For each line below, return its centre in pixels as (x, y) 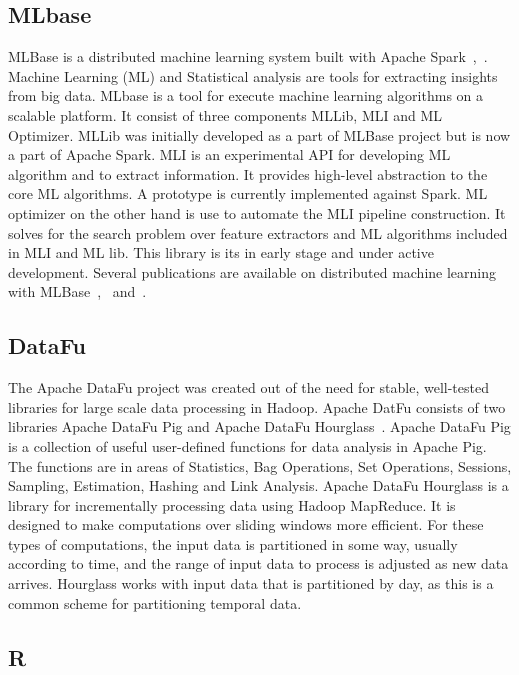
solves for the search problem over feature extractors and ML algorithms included (258, 232)
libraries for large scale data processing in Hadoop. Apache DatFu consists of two (257, 406)
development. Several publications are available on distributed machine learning (252, 271)
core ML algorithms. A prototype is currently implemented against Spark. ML (248, 193)
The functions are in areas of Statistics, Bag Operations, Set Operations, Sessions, (260, 465)
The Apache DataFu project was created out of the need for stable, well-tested (248, 387)
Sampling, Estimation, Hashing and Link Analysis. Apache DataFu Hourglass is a (258, 485)
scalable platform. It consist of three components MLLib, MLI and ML (225, 114)
